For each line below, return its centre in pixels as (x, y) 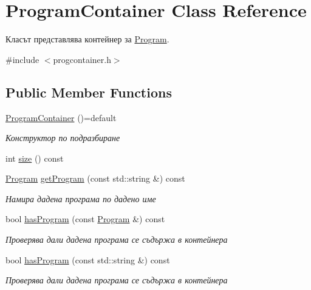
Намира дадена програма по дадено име (81, 198)
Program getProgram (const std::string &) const (95, 178)
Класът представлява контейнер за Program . (87, 39)
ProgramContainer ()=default (61, 117)
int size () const (35, 158)
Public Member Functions (89, 92)
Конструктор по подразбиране (63, 138)
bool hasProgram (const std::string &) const (88, 259)
